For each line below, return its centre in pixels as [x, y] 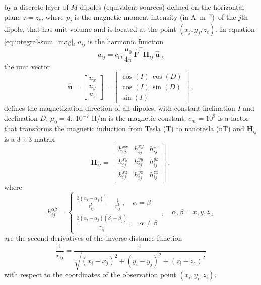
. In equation [235, 29]
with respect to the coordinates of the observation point [90, 275]
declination [21, 118]
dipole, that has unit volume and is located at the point [90, 29]
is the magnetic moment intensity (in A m [140, 16]
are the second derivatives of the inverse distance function [93, 238]
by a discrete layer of [36, 7]
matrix [44, 138]
